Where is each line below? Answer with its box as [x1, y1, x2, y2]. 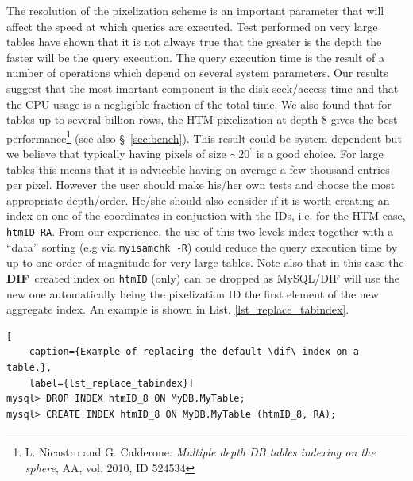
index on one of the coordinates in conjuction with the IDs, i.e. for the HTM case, [6, 207, 406, 224]
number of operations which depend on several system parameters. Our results [6, 64, 388, 81]
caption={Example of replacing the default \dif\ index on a [29, 346, 359, 358]
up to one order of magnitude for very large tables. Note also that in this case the [6, 254, 404, 271]
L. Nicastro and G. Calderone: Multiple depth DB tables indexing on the [25, 444, 376, 460]
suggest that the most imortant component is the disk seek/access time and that [6, 79, 399, 96]
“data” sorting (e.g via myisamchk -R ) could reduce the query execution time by [6, 238, 398, 255]
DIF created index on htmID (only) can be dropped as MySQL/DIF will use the [6, 269, 399, 286]
